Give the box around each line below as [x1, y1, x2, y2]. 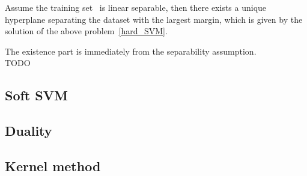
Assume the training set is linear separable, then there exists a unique [5, 1, 267, 13]
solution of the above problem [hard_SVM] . [5, 25, 168, 37]
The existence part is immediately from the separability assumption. [5, 44, 257, 57]
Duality [5, 121, 52, 140]
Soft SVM [5, 86, 68, 105]
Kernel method [5, 156, 101, 175]
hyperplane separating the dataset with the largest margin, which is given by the [5, 13, 303, 25]
